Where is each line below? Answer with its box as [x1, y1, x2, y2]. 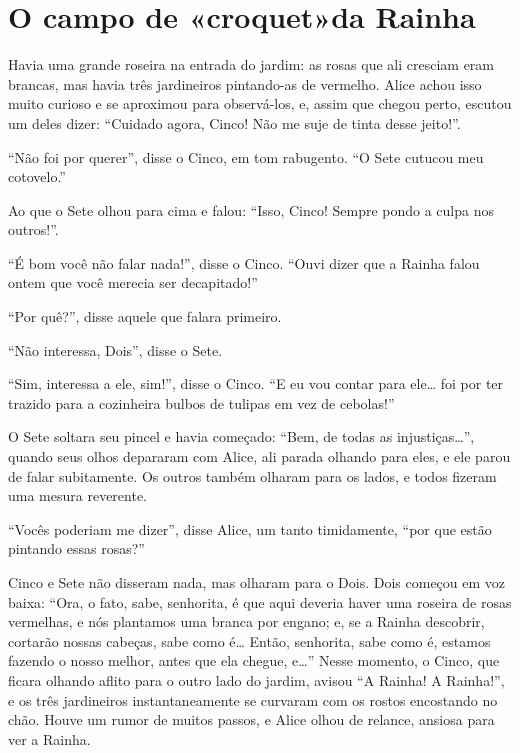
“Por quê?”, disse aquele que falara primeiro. [8, 306, 282, 327]
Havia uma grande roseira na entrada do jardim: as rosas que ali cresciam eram [8, 54, 494, 75]
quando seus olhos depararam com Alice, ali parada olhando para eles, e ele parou [8, 446, 511, 467]
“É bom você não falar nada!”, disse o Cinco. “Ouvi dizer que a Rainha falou [8, 252, 480, 273]
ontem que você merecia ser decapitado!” [8, 272, 258, 293]
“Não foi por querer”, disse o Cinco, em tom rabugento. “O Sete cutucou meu [8, 146, 484, 167]
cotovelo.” [8, 166, 66, 187]
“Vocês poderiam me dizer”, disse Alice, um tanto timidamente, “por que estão [8, 518, 492, 539]
